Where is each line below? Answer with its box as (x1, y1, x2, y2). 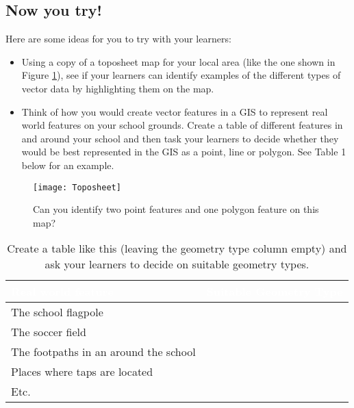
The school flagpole (11, 304, 103, 320)
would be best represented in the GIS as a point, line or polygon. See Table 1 (21, 144, 346, 159)
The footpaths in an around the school (11, 344, 196, 360)
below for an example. (21, 157, 114, 172)
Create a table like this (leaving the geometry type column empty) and (7, 240, 347, 257)
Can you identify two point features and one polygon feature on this (33, 202, 319, 216)
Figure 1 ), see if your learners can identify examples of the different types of (21, 68, 341, 82)
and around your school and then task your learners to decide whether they (21, 131, 339, 145)
